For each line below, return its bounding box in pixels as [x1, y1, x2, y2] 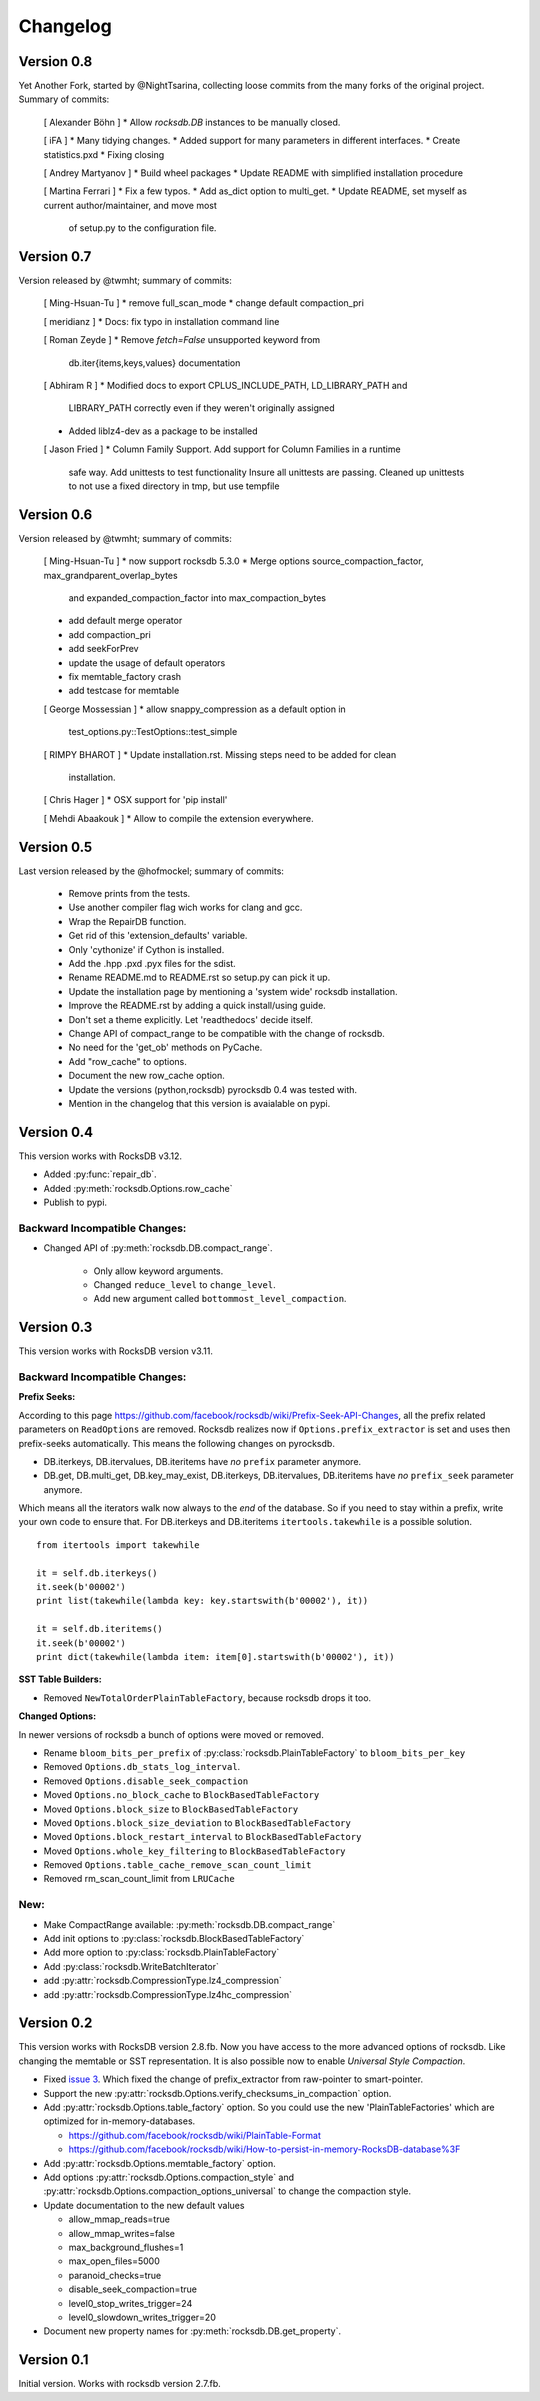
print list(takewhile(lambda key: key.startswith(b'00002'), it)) [36, 1595, 369, 1607]
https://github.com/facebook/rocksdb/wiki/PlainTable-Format [68, 2129, 322, 2141]
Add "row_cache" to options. [68, 1055, 187, 1067]
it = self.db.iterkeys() [36, 1567, 158, 1579]
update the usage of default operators [68, 656, 226, 669]
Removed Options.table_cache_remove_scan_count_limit [43, 1859, 312, 1871]
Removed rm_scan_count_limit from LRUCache [43, 1873, 235, 1885]
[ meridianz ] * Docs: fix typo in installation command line [43, 315, 280, 327]
